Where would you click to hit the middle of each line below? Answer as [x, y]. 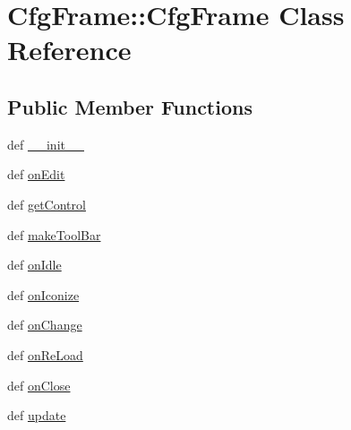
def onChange [45, 325]
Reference [69, 50]
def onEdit [36, 174]
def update [37, 415]
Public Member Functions [130, 106]
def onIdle [34, 265]
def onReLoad [45, 354]
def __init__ [46, 144]
